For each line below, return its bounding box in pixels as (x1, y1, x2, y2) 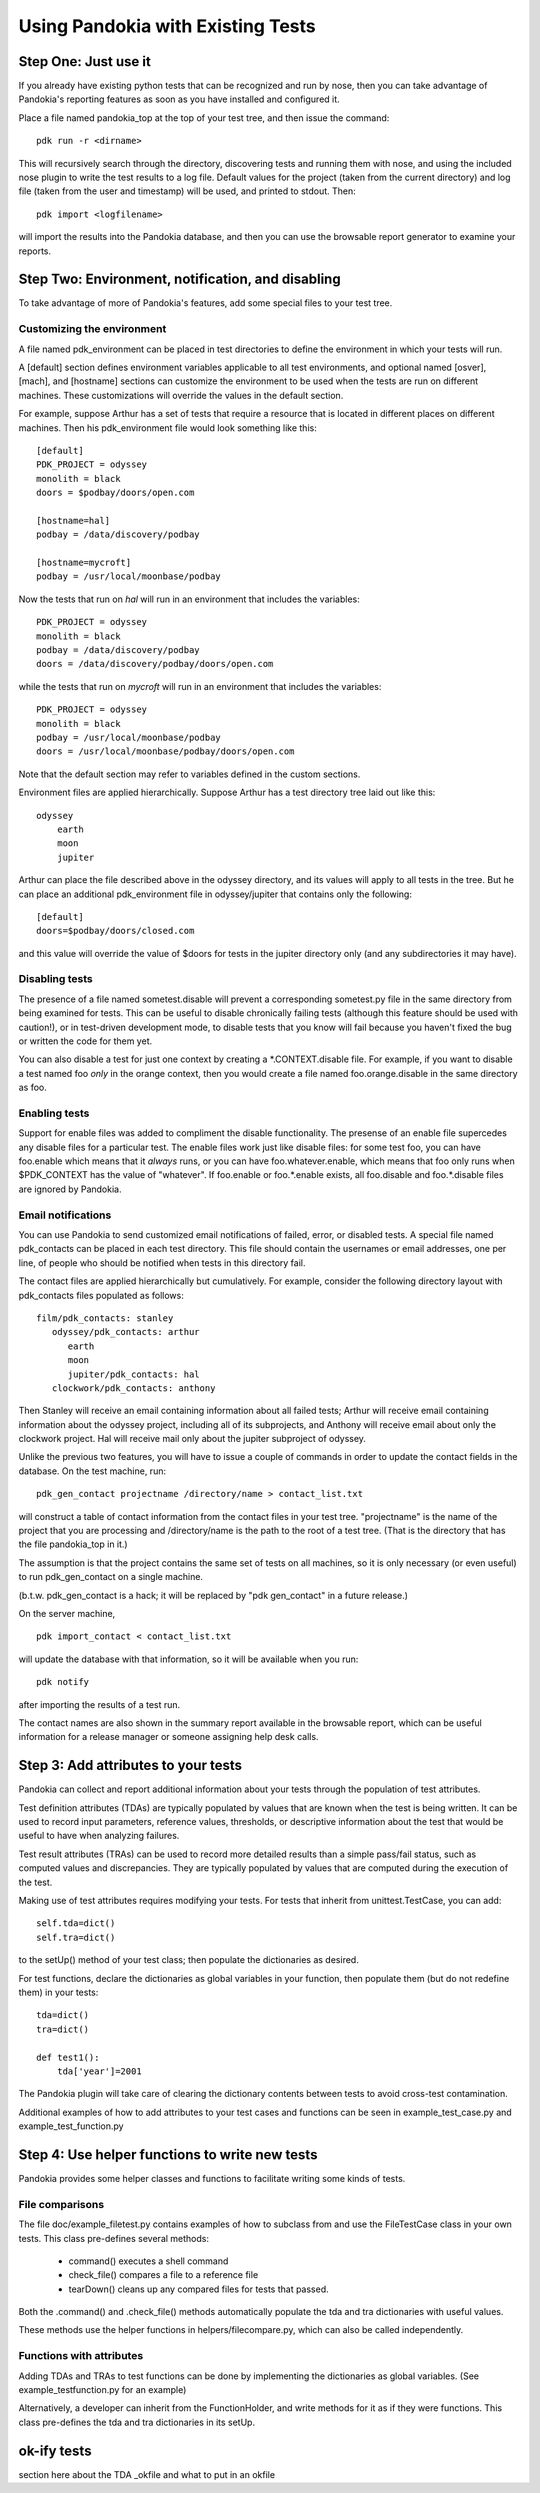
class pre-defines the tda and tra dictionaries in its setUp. (18, 2416, 255, 2428)
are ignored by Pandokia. (18, 1183, 122, 1195)
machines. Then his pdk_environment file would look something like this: (18, 421, 317, 434)
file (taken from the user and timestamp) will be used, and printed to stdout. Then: (18, 185, 357, 197)
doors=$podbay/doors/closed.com (36, 925, 195, 937)
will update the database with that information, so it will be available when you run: (18, 1653, 359, 1665)
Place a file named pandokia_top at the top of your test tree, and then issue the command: (18, 111, 390, 124)
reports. (18, 245, 52, 257)
